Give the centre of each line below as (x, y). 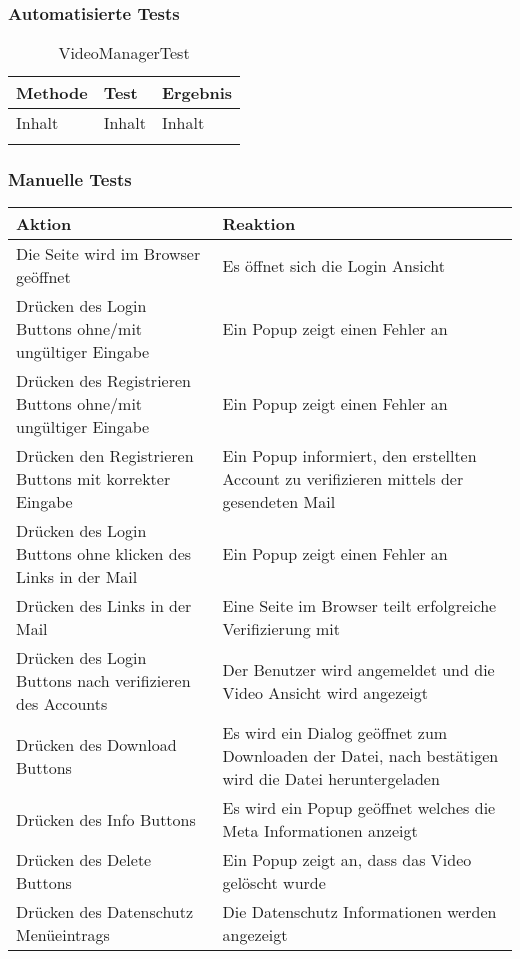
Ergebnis (197, 93)
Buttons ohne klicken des (104, 554)
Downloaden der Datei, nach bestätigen (360, 756)
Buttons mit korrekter (93, 479)
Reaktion (259, 224)
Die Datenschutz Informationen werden (359, 912)
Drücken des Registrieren (103, 381)
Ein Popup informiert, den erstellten (349, 456)
